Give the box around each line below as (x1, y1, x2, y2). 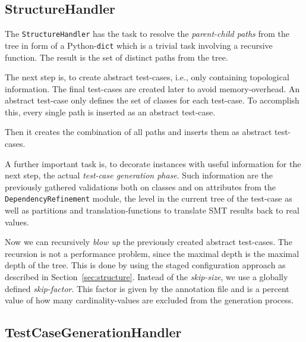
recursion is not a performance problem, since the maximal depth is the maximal (5, 247, 299, 259)
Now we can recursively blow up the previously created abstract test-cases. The (5, 236, 292, 248)
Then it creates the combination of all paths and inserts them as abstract (5, 125, 272, 138)
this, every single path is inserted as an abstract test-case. (5, 105, 216, 118)
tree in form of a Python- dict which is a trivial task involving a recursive (5, 39, 273, 51)
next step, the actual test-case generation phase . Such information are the (5, 169, 273, 181)
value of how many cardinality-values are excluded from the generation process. (5, 294, 294, 306)
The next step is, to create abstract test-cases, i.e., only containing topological (5, 71, 289, 83)
